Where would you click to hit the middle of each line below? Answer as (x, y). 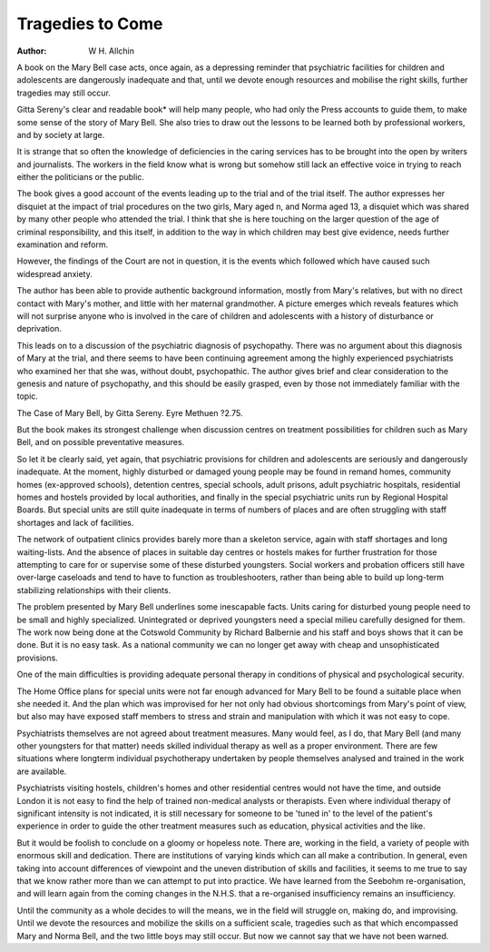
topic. (27, 396)
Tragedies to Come (90, 24)
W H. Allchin (112, 51)
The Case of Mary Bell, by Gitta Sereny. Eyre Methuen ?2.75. (130, 412)
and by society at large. (61, 134)
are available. (42, 771)
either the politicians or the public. (81, 177)
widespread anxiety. (54, 273)
